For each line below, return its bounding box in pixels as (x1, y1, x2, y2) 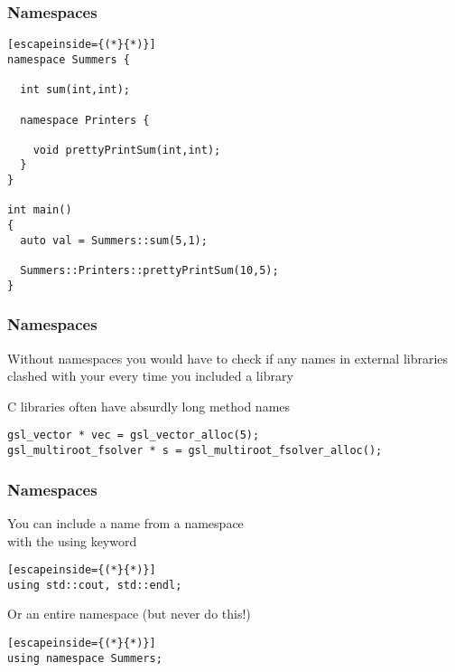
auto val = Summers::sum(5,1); (20, 233, 208, 247)
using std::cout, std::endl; (7, 578, 182, 592)
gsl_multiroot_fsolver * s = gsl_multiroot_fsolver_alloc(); (7, 444, 383, 458)
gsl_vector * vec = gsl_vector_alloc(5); (7, 429, 260, 442)
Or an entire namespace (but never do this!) (7, 604, 251, 623)
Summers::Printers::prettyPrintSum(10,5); (20, 264, 279, 278)
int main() (7, 203, 72, 217)
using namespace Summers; (7, 651, 162, 665)
